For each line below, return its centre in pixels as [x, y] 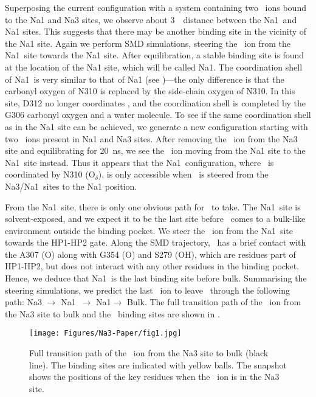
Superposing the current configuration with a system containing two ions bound [156, 7]
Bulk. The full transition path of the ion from [214, 302]
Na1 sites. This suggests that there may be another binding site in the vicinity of [156, 31]
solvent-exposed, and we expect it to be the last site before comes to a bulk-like [155, 219]
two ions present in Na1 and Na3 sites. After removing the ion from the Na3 [151, 138]
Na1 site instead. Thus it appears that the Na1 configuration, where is [139, 162]
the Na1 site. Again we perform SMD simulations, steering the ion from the [148, 43]
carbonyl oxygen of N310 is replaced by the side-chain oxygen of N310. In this [150, 91]
